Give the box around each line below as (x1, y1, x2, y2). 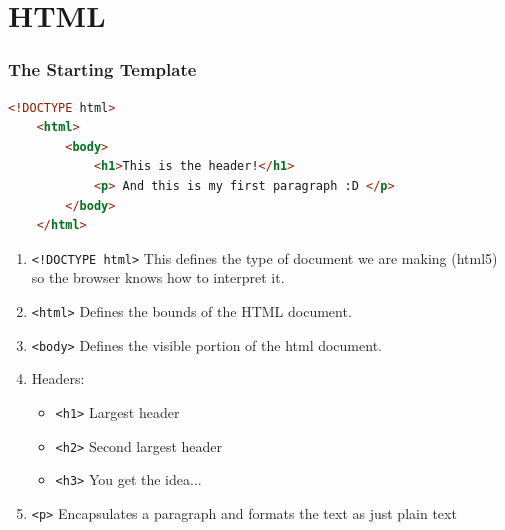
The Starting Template (8, 57, 197, 82)
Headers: (31, 368, 85, 389)
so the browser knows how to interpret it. (31, 267, 285, 288)
